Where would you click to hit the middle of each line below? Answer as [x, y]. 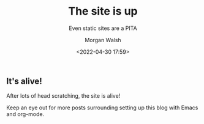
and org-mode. [25, 114]
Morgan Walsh [103, 40]
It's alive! [24, 81]
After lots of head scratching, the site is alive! [63, 96]
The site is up [103, 11]
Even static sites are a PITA [103, 28]
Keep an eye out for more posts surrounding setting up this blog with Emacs [102, 108]
